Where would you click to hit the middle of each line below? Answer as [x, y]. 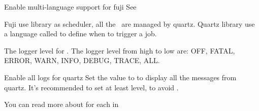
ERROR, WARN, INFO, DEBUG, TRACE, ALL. [82, 60]
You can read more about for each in [61, 104]
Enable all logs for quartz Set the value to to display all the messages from [120, 77]
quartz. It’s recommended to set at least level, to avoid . [91, 87]
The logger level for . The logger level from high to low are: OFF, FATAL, [120, 50]
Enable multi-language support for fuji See [70, 7]
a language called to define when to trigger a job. [80, 34]
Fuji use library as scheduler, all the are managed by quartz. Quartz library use [129, 23]
